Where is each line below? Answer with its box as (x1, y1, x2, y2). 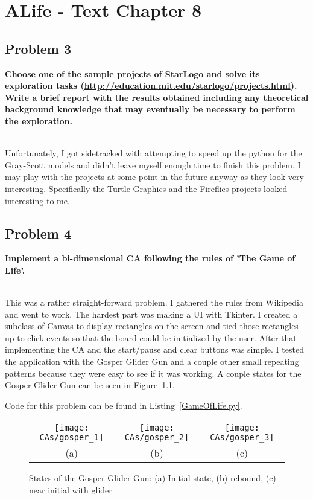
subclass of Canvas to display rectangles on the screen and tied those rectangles (5, 319, 299, 332)
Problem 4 (5, 223, 71, 242)
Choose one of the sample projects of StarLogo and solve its (5, 67, 260, 80)
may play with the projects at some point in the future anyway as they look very (5, 170, 304, 183)
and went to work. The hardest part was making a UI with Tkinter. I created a (5, 307, 298, 320)
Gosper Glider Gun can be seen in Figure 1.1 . (5, 379, 175, 391)
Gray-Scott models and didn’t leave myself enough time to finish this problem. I (5, 158, 301, 171)
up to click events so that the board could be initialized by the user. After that (5, 331, 297, 344)
